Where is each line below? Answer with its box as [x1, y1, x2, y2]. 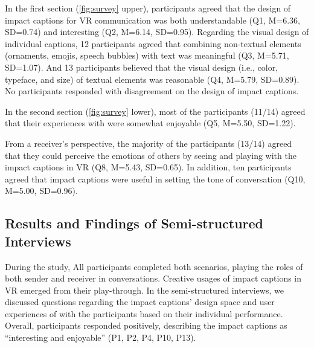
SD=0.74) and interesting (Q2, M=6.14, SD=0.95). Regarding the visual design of [5, 25, 309, 38]
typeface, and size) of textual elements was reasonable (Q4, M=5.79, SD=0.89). [5, 72, 300, 85]
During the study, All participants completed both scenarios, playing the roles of [5, 260, 303, 272]
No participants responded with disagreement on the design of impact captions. [5, 85, 299, 97]
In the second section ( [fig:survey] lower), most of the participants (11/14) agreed [5, 105, 306, 117]
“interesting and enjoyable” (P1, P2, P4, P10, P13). [5, 331, 196, 344]
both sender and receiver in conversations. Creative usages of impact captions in [5, 272, 302, 285]
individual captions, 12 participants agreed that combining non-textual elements [5, 37, 301, 50]
